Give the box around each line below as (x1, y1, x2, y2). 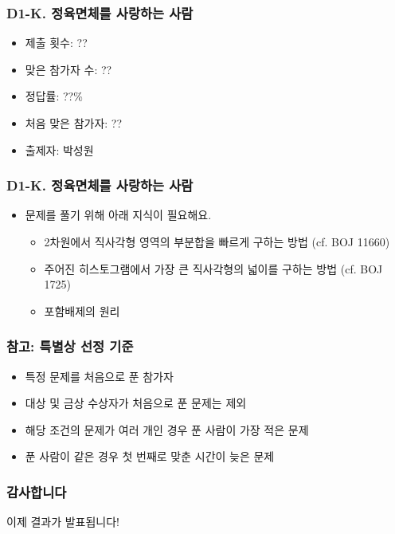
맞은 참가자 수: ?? (25, 61, 112, 77)
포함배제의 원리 (44, 302, 120, 319)
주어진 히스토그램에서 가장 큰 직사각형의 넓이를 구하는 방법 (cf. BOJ (44, 260, 383, 277)
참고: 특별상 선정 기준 (6, 336, 134, 356)
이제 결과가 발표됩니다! (6, 513, 120, 530)
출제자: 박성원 (25, 141, 94, 158)
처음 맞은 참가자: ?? (25, 115, 123, 131)
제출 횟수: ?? (25, 34, 88, 51)
